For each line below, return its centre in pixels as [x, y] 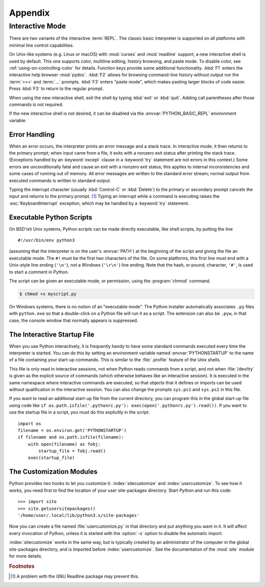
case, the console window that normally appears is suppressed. [74, 320]
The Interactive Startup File [52, 334]
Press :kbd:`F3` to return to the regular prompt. [56, 89]
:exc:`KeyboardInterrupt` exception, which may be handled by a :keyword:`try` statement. [99, 203]
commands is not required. [36, 104]
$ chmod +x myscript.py [48, 294]
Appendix [29, 13]
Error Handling [32, 134]
